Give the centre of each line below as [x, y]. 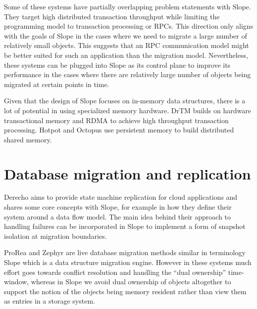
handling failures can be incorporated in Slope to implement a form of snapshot [125, 226]
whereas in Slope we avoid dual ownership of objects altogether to [131, 282]
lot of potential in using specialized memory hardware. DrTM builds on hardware [128, 110]
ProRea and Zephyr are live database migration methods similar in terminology [125, 252]
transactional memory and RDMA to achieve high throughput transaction [116, 120]
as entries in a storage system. [50, 301]
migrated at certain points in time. [57, 84]
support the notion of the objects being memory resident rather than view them [125, 291]
